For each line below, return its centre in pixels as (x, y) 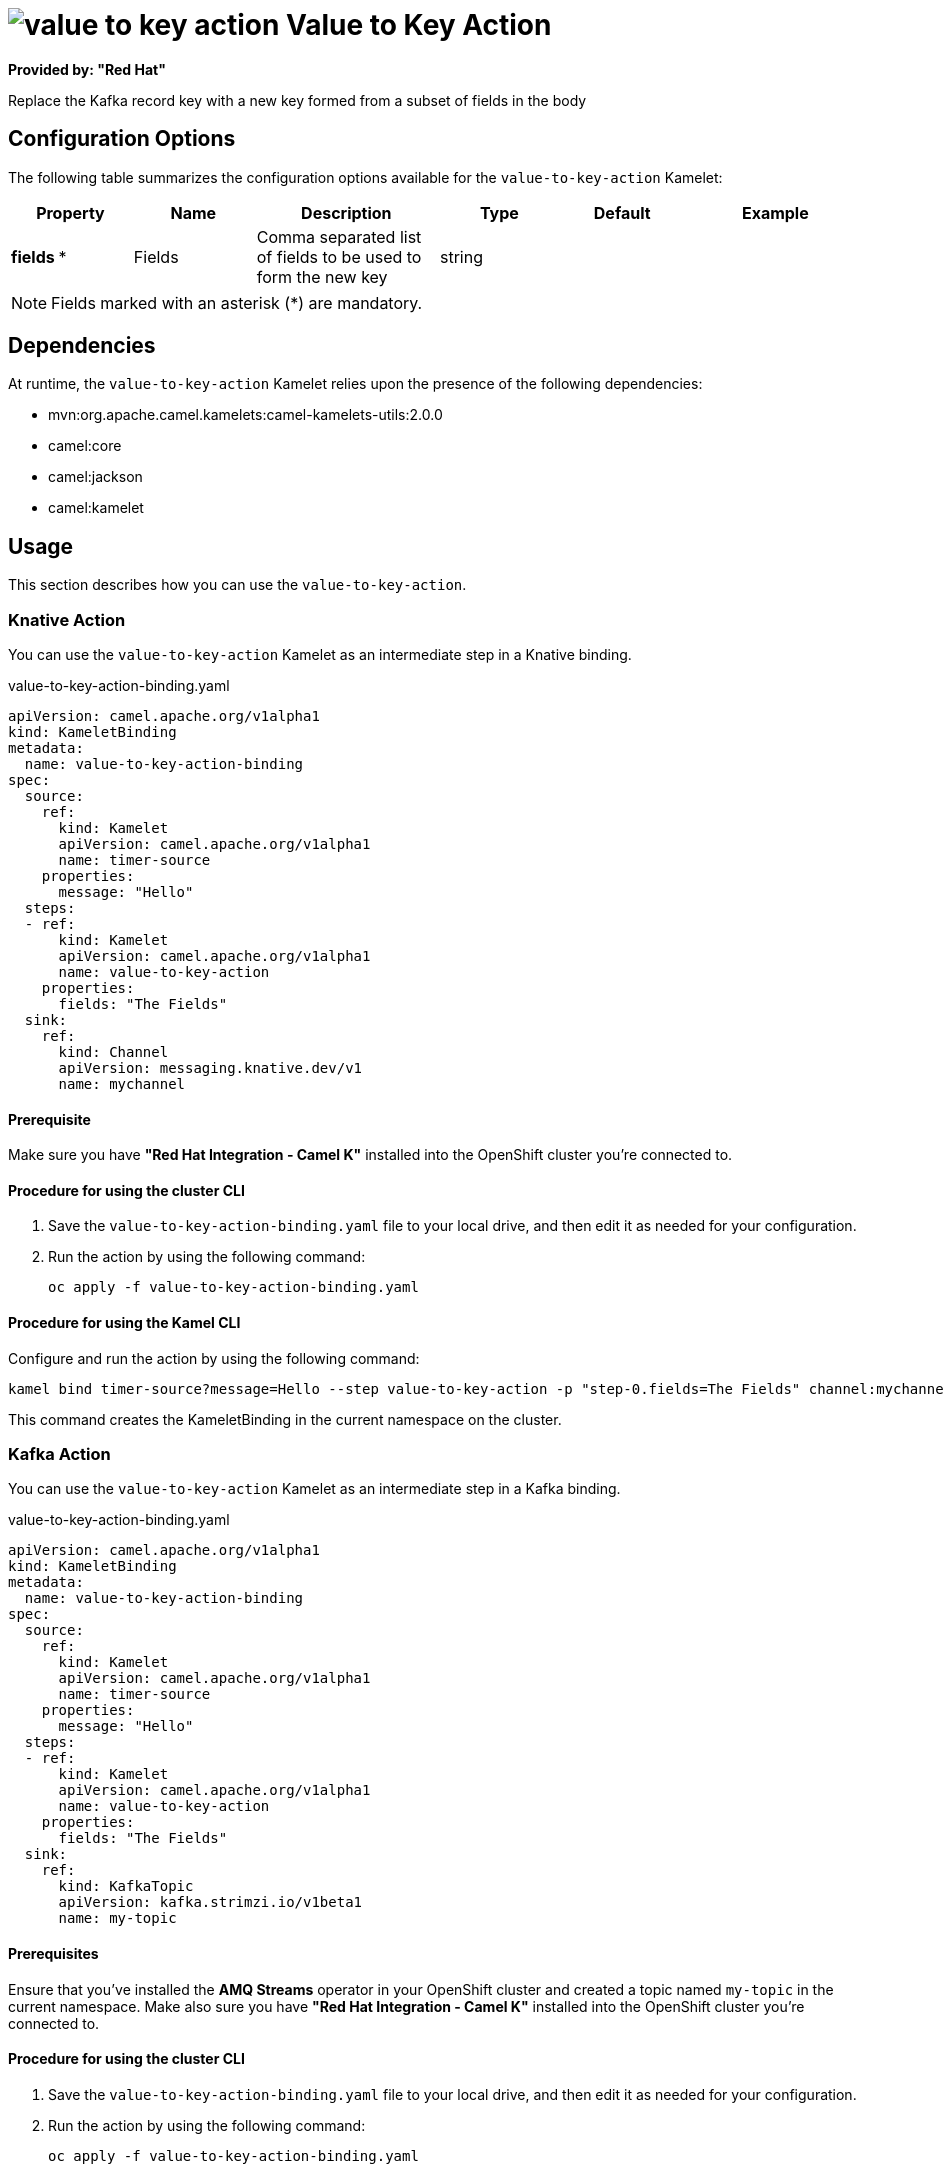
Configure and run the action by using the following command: (214, 1358)
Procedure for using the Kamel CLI (124, 1323)
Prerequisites (53, 1954)
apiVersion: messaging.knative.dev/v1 (210, 1068)
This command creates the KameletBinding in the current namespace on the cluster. (285, 1419)
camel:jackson (95, 477)
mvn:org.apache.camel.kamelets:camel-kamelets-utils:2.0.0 (245, 415)
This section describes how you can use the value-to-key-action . (237, 585)
